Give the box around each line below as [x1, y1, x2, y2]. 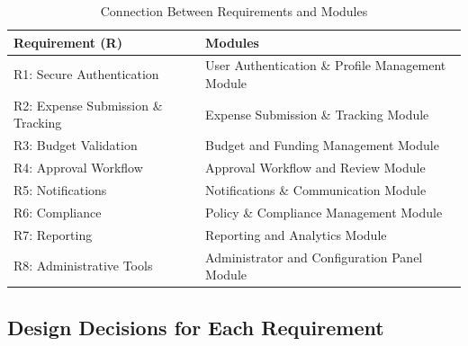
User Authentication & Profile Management [205, 56, 446, 75]
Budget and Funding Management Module [205, 136, 439, 155]
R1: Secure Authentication [13, 65, 159, 84]
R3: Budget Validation [13, 136, 138, 155]
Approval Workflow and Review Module [205, 158, 426, 177]
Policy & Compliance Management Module [205, 202, 443, 221]
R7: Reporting [13, 225, 93, 244]
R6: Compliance [13, 202, 102, 221]
